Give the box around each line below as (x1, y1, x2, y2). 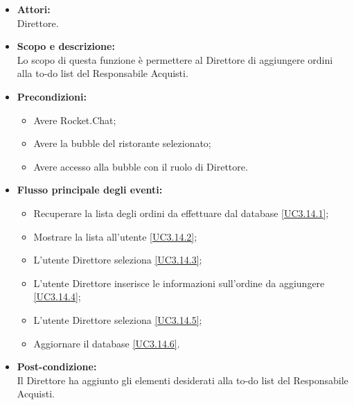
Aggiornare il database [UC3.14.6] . (33, 336, 180, 350)
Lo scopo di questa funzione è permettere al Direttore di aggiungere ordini (17, 52, 333, 67)
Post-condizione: (17, 359, 97, 374)
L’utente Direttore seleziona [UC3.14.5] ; (33, 312, 202, 327)
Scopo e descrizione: (17, 39, 115, 53)
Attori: (17, 2, 51, 16)
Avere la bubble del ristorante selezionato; (33, 136, 211, 150)
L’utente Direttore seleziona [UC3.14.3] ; (33, 252, 202, 267)
